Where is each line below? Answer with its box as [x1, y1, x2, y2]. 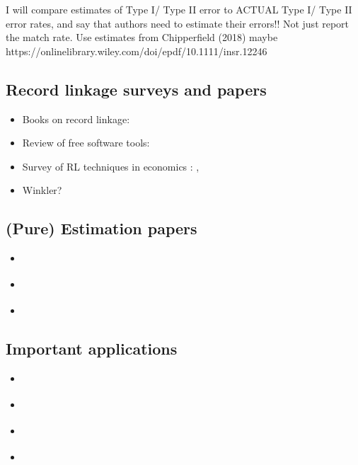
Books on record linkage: [22, 111, 130, 126]
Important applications [6, 338, 178, 360]
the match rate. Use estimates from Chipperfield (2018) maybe [6, 30, 278, 45]
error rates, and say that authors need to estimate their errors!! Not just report [6, 16, 350, 30]
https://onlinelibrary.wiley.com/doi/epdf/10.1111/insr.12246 [6, 43, 267, 58]
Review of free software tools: [22, 135, 150, 150]
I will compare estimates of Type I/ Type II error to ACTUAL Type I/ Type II [6, 2, 352, 16]
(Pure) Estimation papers [6, 217, 197, 239]
